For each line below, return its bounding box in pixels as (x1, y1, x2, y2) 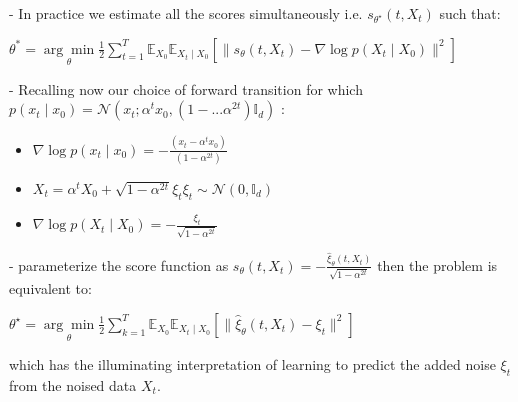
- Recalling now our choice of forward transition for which (9, 78, 363, 99)
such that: (439, 3, 501, 23)
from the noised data (9, 374, 137, 395)
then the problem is (377, 254, 498, 275)
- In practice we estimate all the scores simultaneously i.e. (9, 3, 363, 23)
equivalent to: (9, 278, 92, 299)
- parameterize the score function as (9, 254, 229, 275)
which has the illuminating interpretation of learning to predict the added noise (9, 354, 496, 375)
